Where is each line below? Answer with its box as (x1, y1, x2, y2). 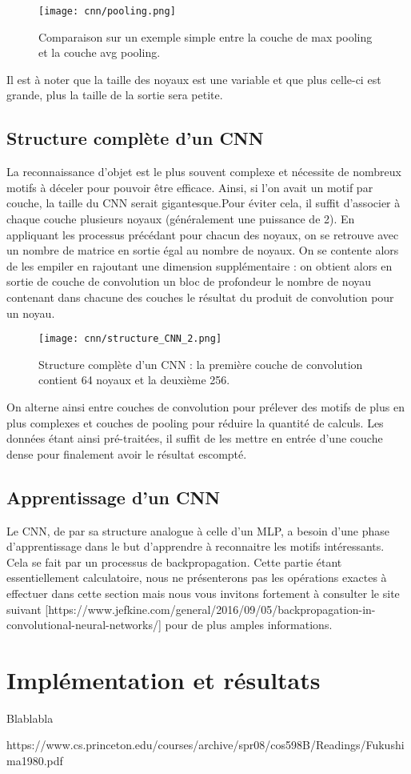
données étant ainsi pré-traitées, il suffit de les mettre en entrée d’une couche (6, 430, 383, 447)
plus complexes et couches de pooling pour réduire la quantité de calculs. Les (6, 414, 384, 431)
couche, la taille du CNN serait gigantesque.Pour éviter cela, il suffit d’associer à (6, 195, 401, 211)
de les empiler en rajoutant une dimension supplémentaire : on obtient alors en (6, 257, 393, 274)
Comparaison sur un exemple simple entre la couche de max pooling (38, 28, 373, 45)
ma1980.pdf (6, 752, 63, 769)
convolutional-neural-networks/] (6, 616, 162, 633)
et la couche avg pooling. (38, 44, 161, 61)
